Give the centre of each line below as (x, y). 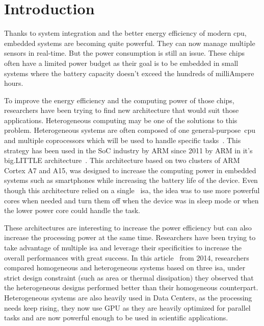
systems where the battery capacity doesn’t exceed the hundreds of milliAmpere (129, 73)
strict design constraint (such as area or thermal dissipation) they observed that (129, 277)
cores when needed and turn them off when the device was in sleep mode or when (131, 200)
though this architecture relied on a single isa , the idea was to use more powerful (132, 190)
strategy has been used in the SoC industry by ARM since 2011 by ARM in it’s (128, 150)
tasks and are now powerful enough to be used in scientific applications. (116, 318)
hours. (14, 83)
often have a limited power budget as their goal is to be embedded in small (121, 63)
